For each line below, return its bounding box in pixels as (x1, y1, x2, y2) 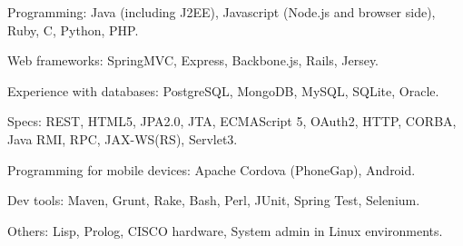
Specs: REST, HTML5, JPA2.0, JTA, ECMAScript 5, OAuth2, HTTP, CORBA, (7, 112, 457, 131)
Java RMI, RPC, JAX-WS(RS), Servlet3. (7, 129, 238, 148)
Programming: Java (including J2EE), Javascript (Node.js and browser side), (7, 3, 436, 21)
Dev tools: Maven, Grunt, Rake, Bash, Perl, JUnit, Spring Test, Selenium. (7, 191, 420, 210)
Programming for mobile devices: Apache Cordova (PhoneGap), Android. (7, 160, 416, 179)
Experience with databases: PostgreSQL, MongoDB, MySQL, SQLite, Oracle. (7, 81, 439, 100)
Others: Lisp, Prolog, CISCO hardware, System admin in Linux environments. (7, 221, 443, 240)
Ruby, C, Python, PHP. (7, 20, 139, 39)
